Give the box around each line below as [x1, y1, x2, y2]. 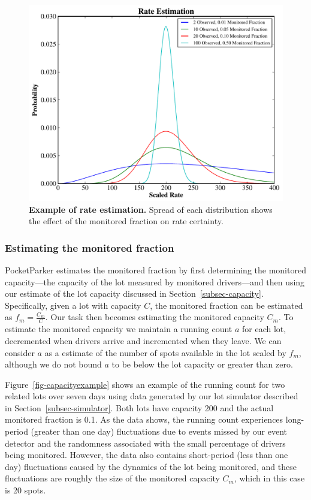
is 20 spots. [5, 484, 46, 496]
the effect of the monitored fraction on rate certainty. [29, 215, 224, 227]
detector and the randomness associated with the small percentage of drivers [5, 436, 286, 449]
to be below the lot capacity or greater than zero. [111, 358, 293, 371]
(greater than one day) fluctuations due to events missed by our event [31, 425, 288, 438]
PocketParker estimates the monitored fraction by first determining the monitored [5, 264, 306, 276]
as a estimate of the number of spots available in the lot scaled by [44, 346, 286, 359]
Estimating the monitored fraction [5, 240, 174, 255]
